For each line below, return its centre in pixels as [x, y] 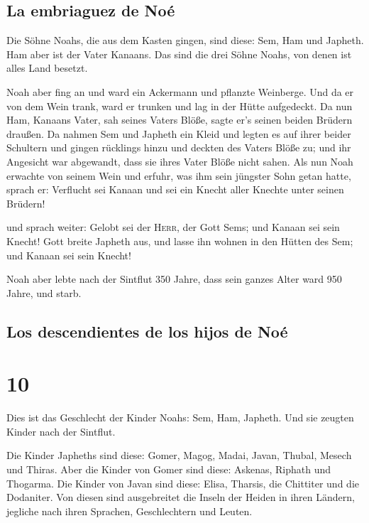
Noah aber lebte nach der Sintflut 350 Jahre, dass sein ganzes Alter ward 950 [174, 279]
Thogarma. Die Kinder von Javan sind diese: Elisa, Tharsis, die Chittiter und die [183, 483]
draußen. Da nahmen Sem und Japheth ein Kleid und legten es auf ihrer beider [179, 133]
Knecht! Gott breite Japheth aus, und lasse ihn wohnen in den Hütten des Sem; [180, 241]
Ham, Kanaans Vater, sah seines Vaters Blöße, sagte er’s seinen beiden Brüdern [180, 120]
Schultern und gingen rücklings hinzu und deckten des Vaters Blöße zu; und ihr [179, 147]
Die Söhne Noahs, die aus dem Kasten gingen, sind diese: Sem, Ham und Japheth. [185, 40]
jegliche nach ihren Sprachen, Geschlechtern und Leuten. [130, 511]
